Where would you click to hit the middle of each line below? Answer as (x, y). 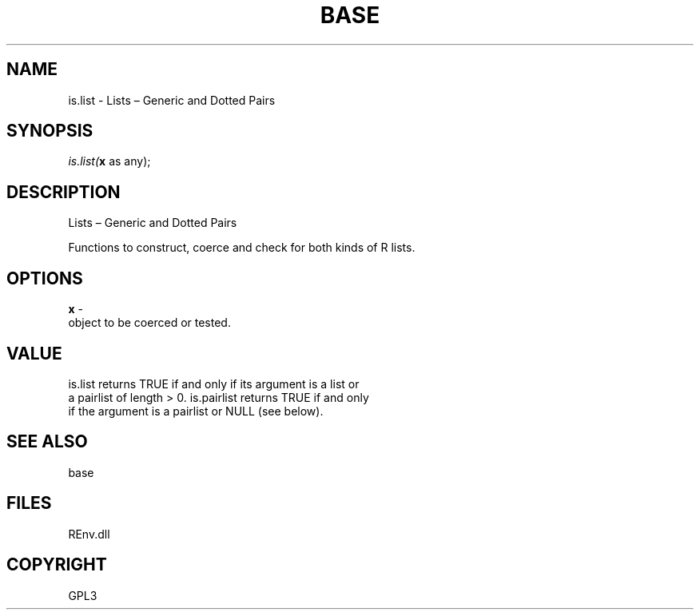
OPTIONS (45, 278)
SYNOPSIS (50, 131)
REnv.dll (89, 534)
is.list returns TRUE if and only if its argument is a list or (214, 384)
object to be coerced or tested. (149, 323)
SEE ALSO (47, 442)
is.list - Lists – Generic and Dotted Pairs (172, 100)
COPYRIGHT (57, 565)
